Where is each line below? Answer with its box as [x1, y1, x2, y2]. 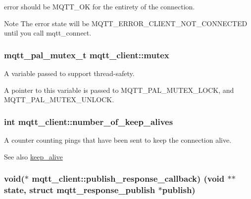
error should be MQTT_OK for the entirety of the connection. [4, 1, 195, 11]
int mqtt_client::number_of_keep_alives [4, 115, 173, 127]
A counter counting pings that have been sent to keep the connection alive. [4, 135, 232, 145]
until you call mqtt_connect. [4, 28, 92, 38]
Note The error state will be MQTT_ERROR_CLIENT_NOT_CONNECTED [4, 18, 248, 28]
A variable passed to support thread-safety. [4, 68, 135, 78]
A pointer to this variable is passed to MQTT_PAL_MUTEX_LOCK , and [4, 84, 234, 95]
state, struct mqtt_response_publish [4, 184, 155, 196]
